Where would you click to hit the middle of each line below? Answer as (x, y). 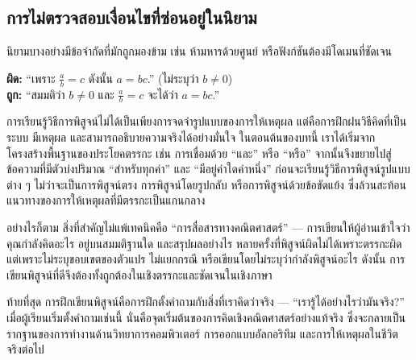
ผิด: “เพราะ (31, 78)
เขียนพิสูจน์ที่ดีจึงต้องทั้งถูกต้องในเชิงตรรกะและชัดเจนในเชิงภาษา (139, 274)
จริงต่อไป (25, 349)
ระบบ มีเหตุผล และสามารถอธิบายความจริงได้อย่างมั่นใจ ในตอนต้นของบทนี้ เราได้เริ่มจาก (191, 137)
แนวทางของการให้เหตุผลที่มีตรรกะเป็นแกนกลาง (106, 200)
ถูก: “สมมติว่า (36, 94)
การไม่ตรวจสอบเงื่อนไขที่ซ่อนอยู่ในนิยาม (132, 17)
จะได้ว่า (162, 94)
